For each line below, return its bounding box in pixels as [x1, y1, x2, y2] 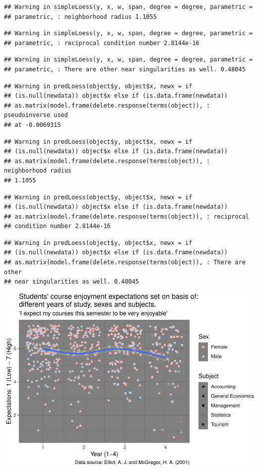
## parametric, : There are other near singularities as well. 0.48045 [4, 65, 246, 73]
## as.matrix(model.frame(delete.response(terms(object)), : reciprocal [4, 213, 249, 220]
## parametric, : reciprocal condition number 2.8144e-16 [4, 39, 199, 47]
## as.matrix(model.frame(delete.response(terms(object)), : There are [4, 259, 246, 266]
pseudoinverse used [4, 112, 68, 119]
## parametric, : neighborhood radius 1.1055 [4, 13, 157, 20]
